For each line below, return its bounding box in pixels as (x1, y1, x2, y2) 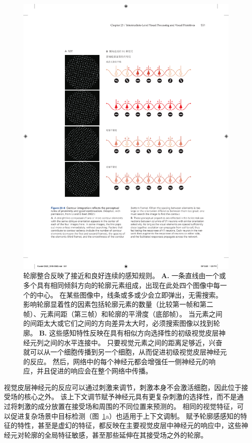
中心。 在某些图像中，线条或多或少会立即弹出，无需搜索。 (36, 289, 222, 300)
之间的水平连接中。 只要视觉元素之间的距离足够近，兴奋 (43, 337, 222, 347)
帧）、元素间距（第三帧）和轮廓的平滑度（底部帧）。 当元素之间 (23, 308, 222, 319)
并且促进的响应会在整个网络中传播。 (36, 366, 152, 376)
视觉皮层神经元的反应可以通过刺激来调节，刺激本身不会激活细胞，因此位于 (4, 382, 241, 392)
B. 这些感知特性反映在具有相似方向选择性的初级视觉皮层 (39, 327, 219, 337)
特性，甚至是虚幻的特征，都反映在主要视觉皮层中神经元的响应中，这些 (17, 420, 241, 430)
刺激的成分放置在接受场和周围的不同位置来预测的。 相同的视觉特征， (17, 401, 237, 411)
